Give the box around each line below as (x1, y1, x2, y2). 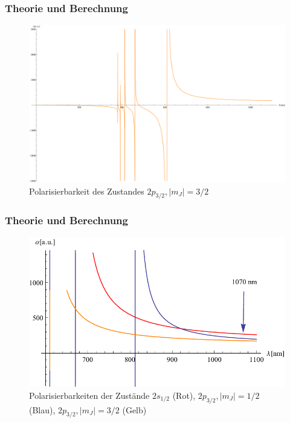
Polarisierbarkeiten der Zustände (29, 389, 150, 401)
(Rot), (172, 389, 196, 401)
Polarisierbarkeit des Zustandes (29, 184, 144, 197)
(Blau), (29, 403, 56, 416)
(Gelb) (122, 403, 147, 416)
